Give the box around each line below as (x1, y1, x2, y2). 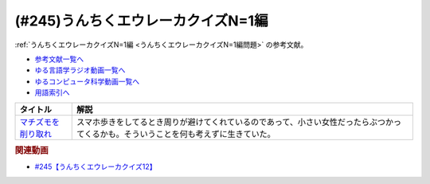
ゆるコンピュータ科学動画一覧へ (34, 76, 139, 86)
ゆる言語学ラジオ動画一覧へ (34, 65, 126, 75)
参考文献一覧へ (34, 54, 84, 64)
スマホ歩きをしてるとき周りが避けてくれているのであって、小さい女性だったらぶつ (76, 116, 386, 127)
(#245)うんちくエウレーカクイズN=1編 (14, 12, 268, 29)
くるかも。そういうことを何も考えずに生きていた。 (84, 128, 276, 139)
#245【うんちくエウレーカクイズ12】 (34, 162, 157, 171)
